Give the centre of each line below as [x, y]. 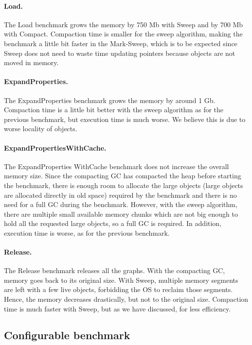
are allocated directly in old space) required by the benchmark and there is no [120, 195]
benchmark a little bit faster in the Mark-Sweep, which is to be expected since [121, 43]
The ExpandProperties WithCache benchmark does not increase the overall [117, 166]
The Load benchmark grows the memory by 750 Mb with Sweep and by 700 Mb [124, 24]
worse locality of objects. [41, 129]
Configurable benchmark [67, 335]
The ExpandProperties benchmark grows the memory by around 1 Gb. [110, 100]
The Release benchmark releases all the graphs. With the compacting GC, [115, 270]
